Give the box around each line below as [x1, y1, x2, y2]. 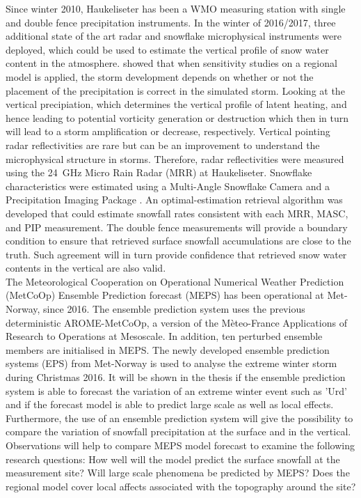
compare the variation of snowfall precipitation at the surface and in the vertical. [6, 424, 351, 439]
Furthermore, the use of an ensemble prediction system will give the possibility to [6, 410, 353, 425]
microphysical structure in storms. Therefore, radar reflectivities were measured [6, 151, 344, 166]
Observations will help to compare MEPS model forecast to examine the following [6, 438, 355, 452]
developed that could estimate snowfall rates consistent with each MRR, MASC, [6, 205, 348, 220]
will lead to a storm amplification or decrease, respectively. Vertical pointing [6, 124, 330, 139]
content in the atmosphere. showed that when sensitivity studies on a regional [6, 56, 337, 70]
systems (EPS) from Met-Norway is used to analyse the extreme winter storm [6, 356, 337, 371]
